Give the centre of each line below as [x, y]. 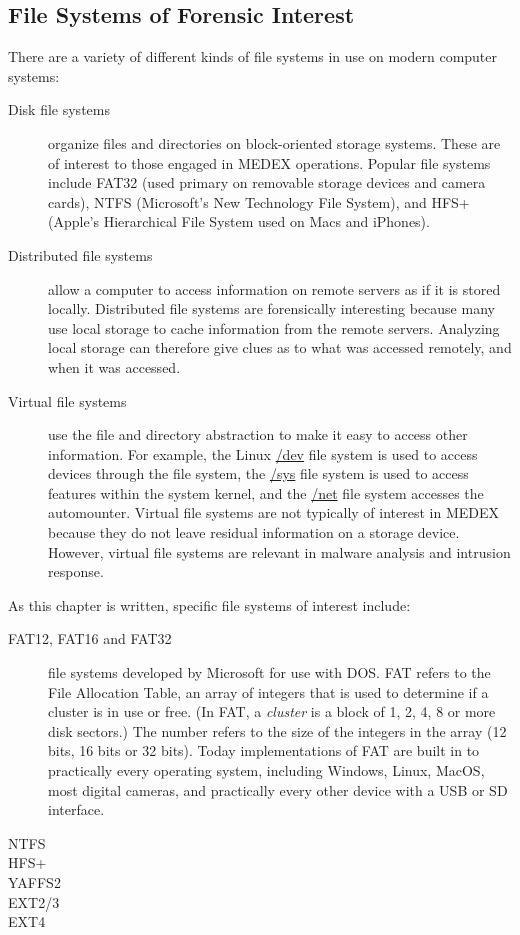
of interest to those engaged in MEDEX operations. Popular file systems [269, 162]
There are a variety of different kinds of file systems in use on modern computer [253, 56]
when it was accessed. [114, 366]
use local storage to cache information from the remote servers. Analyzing [274, 327]
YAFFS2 [34, 881]
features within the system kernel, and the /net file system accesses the [266, 492]
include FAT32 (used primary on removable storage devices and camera [267, 182]
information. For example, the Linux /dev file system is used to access [263, 453]
